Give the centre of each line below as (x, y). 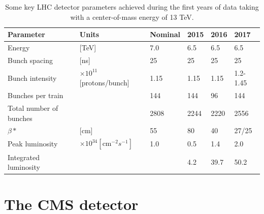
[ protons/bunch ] (104, 83)
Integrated (24, 157)
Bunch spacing (30, 60)
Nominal (165, 34)
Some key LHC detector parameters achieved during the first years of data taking (132, 7)
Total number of (33, 108)
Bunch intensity (32, 78)
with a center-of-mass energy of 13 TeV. (132, 17)
